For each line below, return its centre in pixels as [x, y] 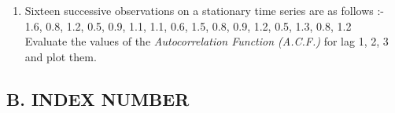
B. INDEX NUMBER [98, 98]
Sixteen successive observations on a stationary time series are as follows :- [205, 10]
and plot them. [61, 56]
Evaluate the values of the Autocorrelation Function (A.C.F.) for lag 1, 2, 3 [207, 41]
